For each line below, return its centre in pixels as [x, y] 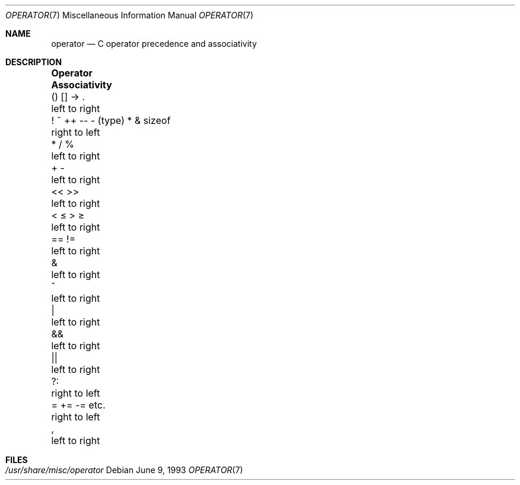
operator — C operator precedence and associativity [154, 44]
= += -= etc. [78, 405]
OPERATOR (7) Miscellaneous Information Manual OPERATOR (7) [130, 15]
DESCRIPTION [34, 62]
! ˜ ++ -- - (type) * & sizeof [111, 120]
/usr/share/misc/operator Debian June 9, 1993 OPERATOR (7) [124, 470]
